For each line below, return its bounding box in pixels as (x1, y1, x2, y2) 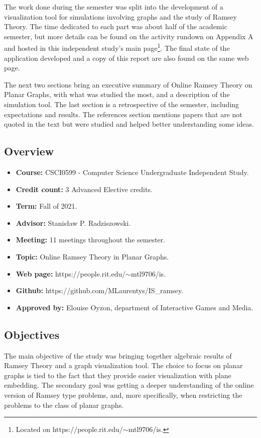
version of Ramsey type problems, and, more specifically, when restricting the (4, 389, 242, 400)
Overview (4, 143, 54, 159)
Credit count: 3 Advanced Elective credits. (16, 184, 153, 194)
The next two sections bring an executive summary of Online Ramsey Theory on (4, 79, 252, 90)
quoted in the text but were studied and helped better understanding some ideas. (4, 119, 254, 129)
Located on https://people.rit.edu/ (16, 424, 123, 434)
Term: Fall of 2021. (16, 201, 77, 211)
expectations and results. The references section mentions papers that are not (4, 109, 242, 119)
